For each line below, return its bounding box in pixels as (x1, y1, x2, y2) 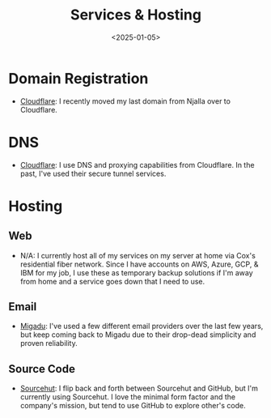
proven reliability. (19, 339, 78, 348)
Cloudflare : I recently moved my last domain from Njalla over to (19, 96, 231, 106)
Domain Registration (8, 69, 149, 87)
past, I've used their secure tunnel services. (19, 168, 167, 178)
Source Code (8, 362, 75, 376)
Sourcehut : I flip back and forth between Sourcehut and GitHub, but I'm (19, 383, 259, 394)
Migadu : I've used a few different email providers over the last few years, (19, 322, 264, 331)
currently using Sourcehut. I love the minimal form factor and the (19, 392, 236, 402)
